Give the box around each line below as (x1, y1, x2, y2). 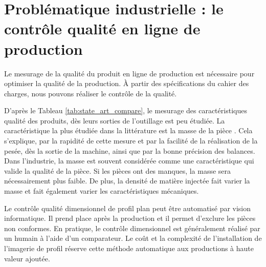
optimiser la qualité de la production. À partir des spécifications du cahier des (4, 78, 249, 89)
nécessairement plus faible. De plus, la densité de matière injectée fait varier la (4, 175, 250, 186)
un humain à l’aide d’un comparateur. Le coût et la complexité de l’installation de (4, 233, 262, 243)
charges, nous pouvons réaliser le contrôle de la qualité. (4, 88, 177, 98)
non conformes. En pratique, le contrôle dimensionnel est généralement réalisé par (4, 222, 260, 233)
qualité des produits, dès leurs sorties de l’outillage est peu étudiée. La (4, 115, 225, 126)
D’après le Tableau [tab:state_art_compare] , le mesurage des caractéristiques (4, 105, 247, 116)
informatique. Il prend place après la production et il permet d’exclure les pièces (4, 213, 256, 223)
